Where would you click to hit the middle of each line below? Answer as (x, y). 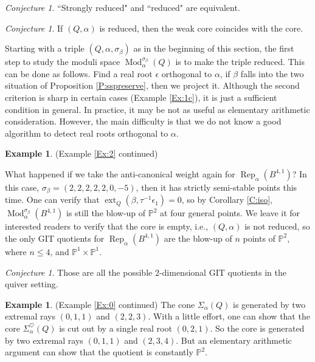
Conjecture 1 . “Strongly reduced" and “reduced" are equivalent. (123, 7)
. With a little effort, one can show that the (229, 316)
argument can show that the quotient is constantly (99, 352)
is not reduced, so (277, 226)
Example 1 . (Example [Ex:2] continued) (81, 153)
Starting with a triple (45, 48)
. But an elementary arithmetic (234, 340)
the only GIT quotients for (55, 238)
